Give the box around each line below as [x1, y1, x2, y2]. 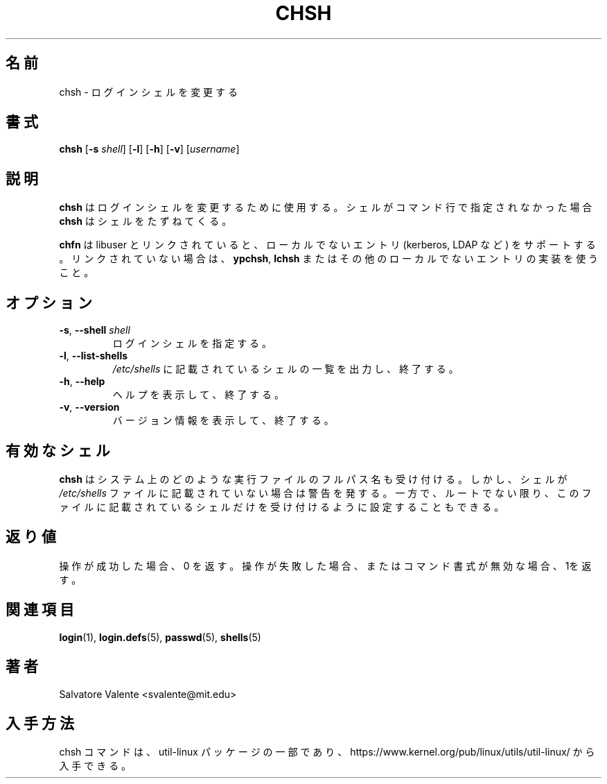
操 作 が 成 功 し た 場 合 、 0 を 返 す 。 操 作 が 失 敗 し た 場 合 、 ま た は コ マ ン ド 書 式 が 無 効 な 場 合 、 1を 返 [59, 559, 592, 572]
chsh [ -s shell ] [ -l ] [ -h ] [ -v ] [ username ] [59, 143, 240, 155]
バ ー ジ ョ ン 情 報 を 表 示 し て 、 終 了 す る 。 [112, 414, 334, 427]
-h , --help [59, 375, 105, 388]
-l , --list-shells [59, 350, 128, 362]
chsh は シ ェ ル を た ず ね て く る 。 [59, 215, 232, 228]
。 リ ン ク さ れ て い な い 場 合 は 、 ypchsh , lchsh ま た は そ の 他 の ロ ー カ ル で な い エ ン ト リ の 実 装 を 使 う [59, 253, 599, 265]
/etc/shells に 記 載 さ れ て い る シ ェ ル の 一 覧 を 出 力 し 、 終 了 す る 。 [112, 363, 459, 375]
